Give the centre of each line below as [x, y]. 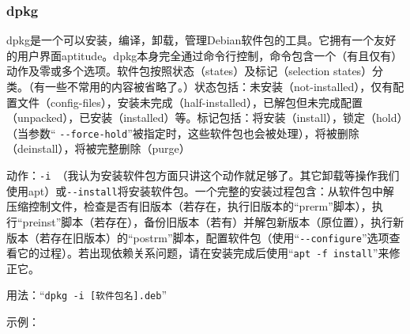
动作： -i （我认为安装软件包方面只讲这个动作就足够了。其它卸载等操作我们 [203, 175]
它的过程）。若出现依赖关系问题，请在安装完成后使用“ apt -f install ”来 [203, 253]
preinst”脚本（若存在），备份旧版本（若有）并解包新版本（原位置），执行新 [213, 221]
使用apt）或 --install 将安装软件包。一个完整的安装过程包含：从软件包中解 [200, 190]
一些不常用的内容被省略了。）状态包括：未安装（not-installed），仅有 [219, 86]
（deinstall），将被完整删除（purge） [98, 148]
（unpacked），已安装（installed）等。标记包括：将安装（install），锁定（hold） [205, 118]
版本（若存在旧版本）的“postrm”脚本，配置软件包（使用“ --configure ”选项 [198, 237]
